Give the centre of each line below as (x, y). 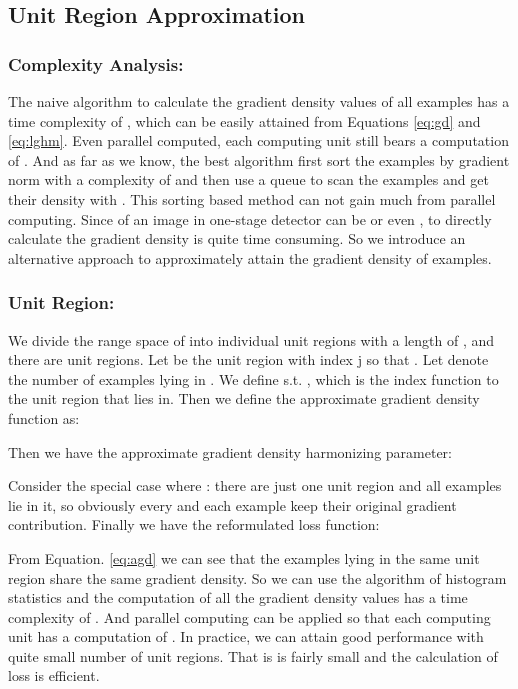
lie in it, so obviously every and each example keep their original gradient (232, 504)
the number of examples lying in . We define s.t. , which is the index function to (253, 378)
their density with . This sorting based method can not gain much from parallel (252, 198)
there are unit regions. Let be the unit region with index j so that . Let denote (248, 359)
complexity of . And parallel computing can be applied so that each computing (249, 616)
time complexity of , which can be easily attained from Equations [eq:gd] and (244, 120)
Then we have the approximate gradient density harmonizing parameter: (230, 451)
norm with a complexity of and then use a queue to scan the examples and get (248, 179)
